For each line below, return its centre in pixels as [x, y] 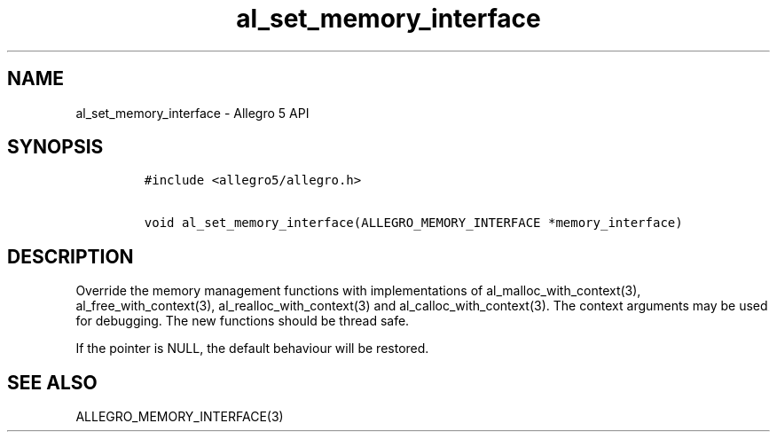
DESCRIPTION [71, 256]
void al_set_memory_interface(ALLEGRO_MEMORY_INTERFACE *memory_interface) [413, 223]
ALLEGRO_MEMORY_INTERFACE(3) [180, 417]
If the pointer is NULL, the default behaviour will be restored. [252, 349]
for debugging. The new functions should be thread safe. [243, 321]
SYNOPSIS [55, 147]
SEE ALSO [52, 382]
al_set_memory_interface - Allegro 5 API [192, 113]
